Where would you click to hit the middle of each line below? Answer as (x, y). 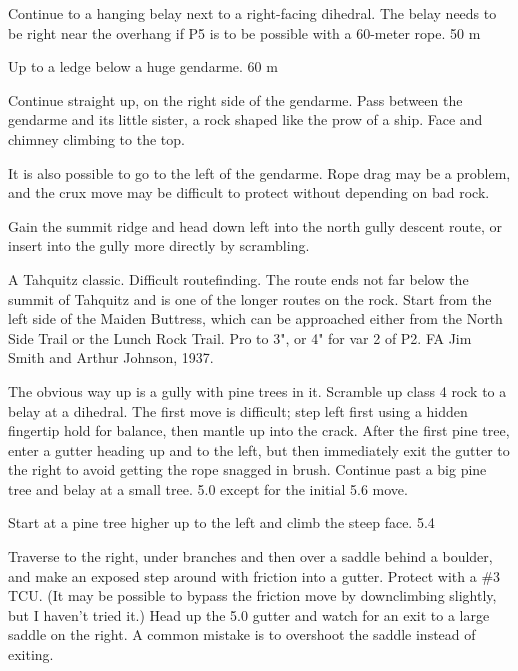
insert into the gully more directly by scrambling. (159, 245)
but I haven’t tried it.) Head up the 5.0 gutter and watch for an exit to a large (249, 614)
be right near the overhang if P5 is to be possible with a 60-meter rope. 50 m (244, 32)
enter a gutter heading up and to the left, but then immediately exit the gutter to (259, 449)
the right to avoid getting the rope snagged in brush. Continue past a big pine (247, 469)
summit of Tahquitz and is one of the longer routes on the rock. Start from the (250, 298)
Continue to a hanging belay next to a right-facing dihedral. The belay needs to (252, 13)
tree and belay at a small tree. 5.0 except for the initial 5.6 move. (208, 488)
